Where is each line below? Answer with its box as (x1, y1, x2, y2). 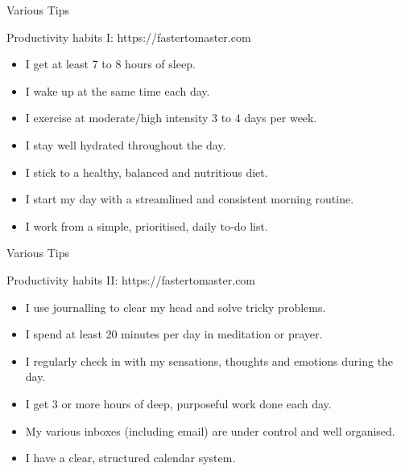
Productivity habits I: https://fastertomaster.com (6, 28, 251, 45)
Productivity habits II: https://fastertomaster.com (6, 271, 256, 288)
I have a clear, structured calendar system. (25, 449, 236, 466)
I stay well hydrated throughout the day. (25, 136, 226, 153)
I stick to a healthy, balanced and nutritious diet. (25, 163, 268, 180)
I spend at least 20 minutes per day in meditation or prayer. (25, 326, 323, 342)
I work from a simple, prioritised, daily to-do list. (25, 217, 268, 234)
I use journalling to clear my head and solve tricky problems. (25, 298, 326, 315)
